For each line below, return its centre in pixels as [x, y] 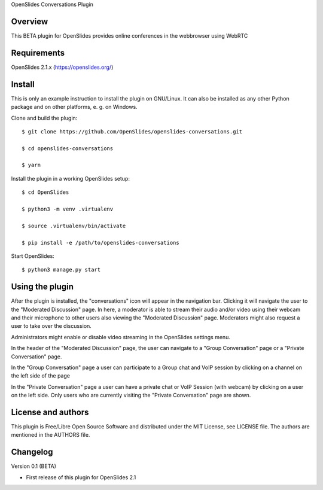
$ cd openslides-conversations [68, 148]
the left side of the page [40, 376]
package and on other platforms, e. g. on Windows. [74, 107]
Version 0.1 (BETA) [33, 466]
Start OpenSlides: [33, 256]
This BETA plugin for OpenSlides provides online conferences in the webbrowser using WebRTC [129, 35]
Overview [30, 21]
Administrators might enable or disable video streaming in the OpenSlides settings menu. [121, 337]
